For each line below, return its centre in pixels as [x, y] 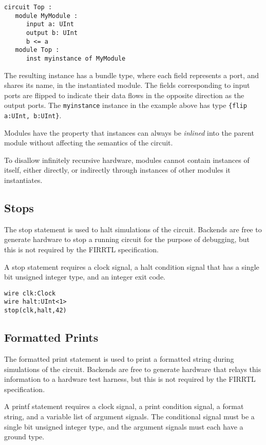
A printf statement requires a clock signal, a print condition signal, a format [124, 406]
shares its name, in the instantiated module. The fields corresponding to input [127, 85]
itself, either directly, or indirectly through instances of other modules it [117, 170]
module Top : [37, 50]
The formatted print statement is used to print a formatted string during [119, 359]
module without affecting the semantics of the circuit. [89, 143]
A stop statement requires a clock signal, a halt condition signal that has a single [132, 266]
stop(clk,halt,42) [35, 311]
